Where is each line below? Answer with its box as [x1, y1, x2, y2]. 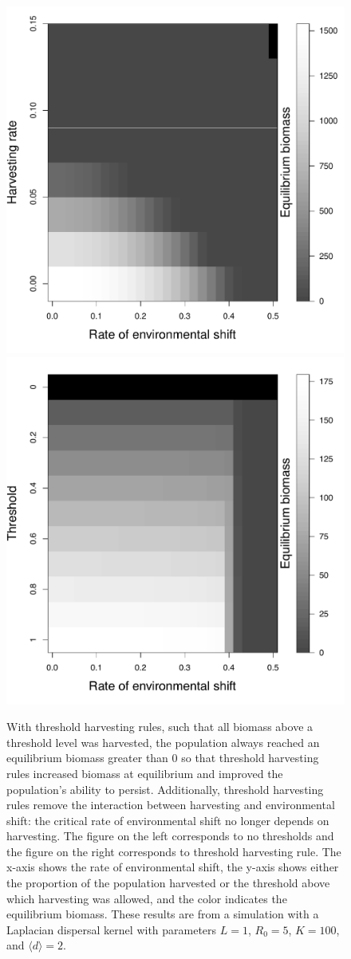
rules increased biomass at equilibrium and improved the [6, 764, 283, 781]
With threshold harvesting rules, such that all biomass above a [6, 718, 314, 735]
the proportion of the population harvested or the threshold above [6, 874, 330, 891]
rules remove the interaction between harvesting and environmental [6, 796, 335, 813]
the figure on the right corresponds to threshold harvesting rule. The [6, 843, 341, 859]
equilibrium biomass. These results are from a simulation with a [6, 906, 319, 922]
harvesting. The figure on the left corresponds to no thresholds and [6, 827, 334, 844]
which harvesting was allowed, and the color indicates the [6, 890, 287, 906]
